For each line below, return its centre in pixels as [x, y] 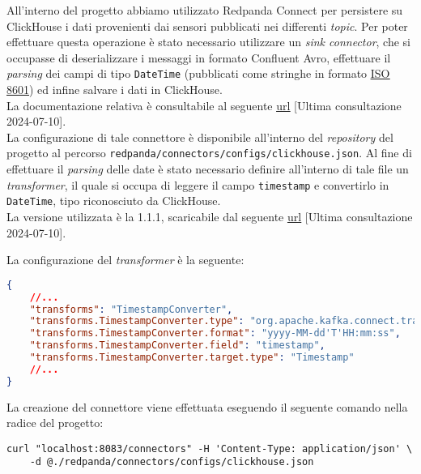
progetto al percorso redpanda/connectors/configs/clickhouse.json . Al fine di [209, 153]
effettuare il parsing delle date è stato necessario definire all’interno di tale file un [208, 169]
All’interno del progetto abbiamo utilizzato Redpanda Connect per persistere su [205, 10]
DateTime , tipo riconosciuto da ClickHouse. [114, 201]
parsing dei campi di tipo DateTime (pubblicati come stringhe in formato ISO [198, 73]
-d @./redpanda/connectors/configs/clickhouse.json [172, 462]
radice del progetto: [55, 423]
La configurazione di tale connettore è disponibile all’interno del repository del [200, 137]
